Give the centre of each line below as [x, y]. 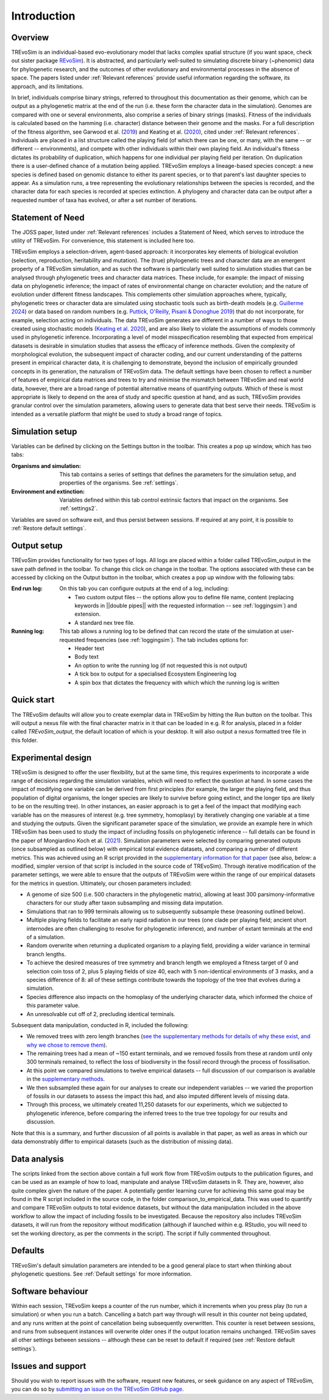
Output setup [37, 546]
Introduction [43, 16]
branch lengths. [46, 954]
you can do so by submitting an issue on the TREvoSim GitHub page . [97, 1389]
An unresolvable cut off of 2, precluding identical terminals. [101, 1014]
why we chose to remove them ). [67, 1045]
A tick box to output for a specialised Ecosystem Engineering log [156, 674]
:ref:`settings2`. [79, 508]
